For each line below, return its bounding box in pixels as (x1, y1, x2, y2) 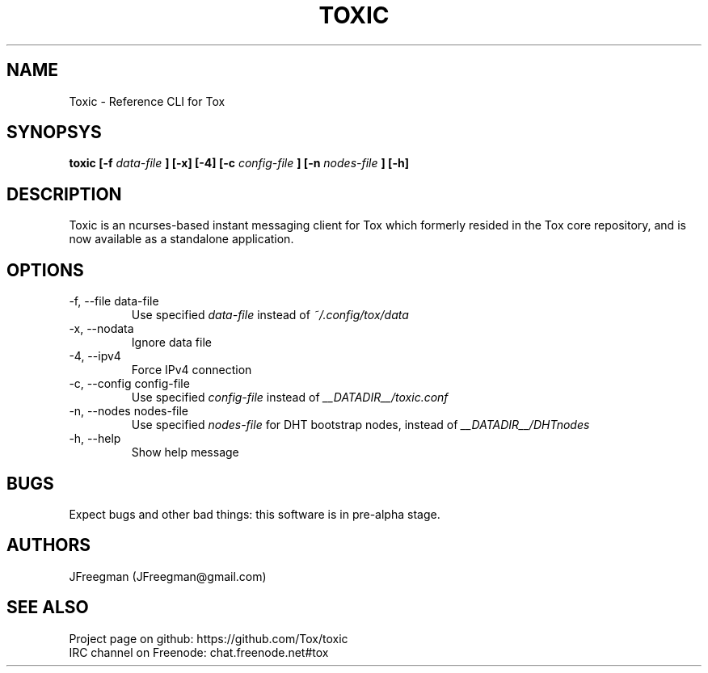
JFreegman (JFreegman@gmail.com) (69, 569, 267, 583)
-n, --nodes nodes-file (69, 404, 189, 419)
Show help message (131, 445, 239, 460)
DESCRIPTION (6, 183, 122, 204)
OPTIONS (6, 259, 84, 280)
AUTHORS (6, 535, 91, 556)
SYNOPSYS (6, 122, 102, 143)
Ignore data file (131, 335, 212, 350)
